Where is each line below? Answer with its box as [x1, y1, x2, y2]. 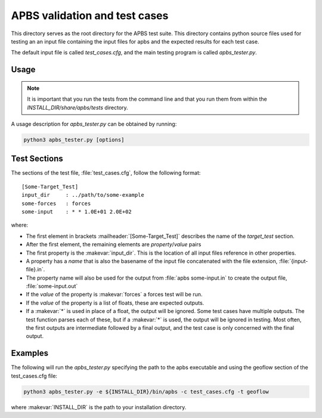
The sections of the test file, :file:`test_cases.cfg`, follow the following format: [11, 169, 201, 177]
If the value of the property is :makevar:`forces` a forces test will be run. [26, 291, 203, 298]
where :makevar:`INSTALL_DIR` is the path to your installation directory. [11, 403, 187, 411]
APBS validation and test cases [11, 9, 169, 22]
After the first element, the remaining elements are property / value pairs [26, 241, 202, 248]
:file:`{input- [278, 257, 308, 265]
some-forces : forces [21, 200, 91, 207]
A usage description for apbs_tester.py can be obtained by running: [11, 120, 177, 128]
